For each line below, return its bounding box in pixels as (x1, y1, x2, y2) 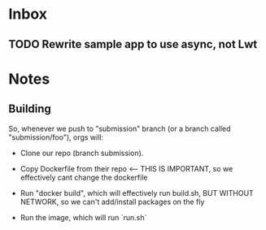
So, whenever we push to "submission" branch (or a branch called (8, 124, 231, 133)
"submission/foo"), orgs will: (8, 132, 104, 142)
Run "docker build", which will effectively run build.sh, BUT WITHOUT (20, 188, 254, 197)
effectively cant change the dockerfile (20, 172, 148, 182)
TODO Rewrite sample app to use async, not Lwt (8, 37, 258, 51)
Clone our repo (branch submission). (20, 148, 144, 158)
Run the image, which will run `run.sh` (20, 212, 147, 222)
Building (8, 102, 51, 116)
